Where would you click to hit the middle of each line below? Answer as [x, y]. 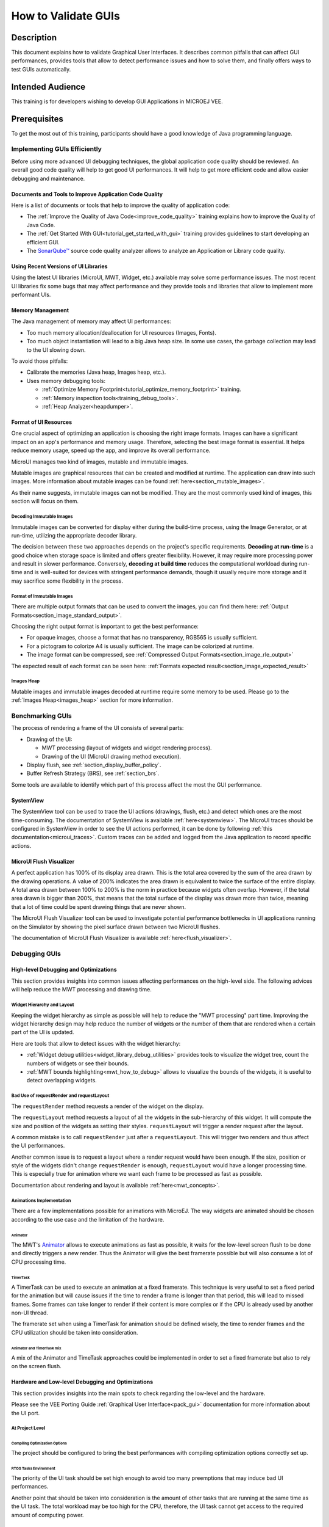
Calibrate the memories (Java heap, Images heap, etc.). [96, 372]
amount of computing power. [48, 1515]
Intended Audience [48, 86]
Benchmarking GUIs [42, 716]
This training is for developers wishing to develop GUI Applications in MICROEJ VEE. [117, 101]
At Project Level [28, 1428]
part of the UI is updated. [43, 1032]
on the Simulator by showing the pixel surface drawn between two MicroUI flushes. [116, 927]
